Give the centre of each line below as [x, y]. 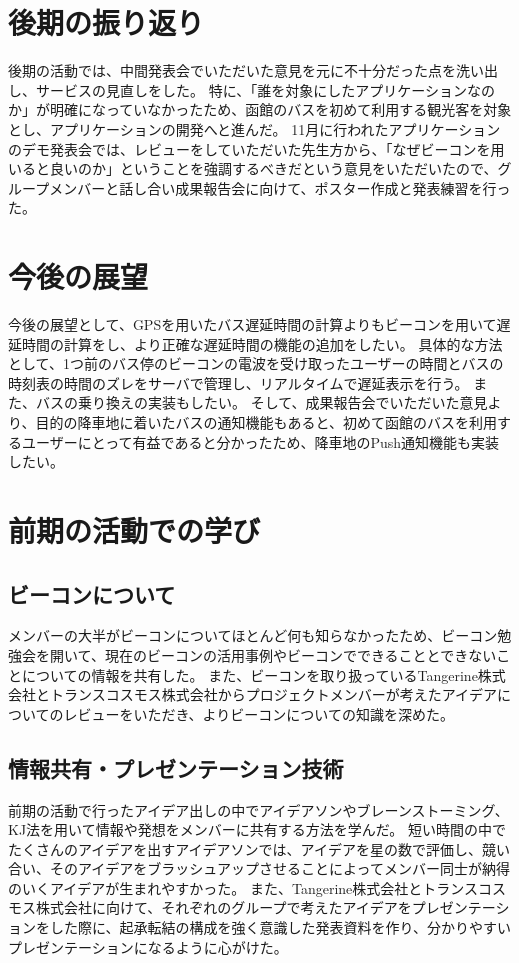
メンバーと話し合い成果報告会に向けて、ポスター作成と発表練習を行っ [280, 187]
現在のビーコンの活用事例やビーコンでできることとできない [300, 654]
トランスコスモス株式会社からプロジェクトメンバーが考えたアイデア [273, 694]
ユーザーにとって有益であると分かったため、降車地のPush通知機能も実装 [260, 441]
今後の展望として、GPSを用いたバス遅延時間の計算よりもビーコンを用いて [252, 324]
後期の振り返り [106, 22]
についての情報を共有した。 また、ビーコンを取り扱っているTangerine [249, 674]
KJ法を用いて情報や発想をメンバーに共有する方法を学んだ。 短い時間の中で [257, 829]
